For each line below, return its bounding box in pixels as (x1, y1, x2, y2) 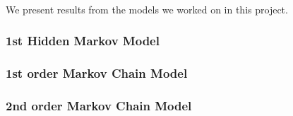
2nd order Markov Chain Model (6, 96, 192, 114)
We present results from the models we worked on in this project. (6, 1, 288, 16)
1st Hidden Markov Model (6, 32, 160, 50)
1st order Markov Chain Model (6, 64, 188, 81)
